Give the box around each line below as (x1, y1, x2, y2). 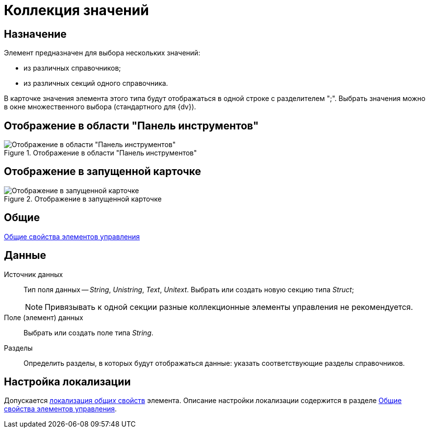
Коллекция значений (4, 2, 149, 19)
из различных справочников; (24, 64, 121, 73)
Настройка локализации (4, 375, 131, 388)
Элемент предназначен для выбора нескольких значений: (4, 49, 201, 57)
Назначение (4, 27, 67, 40)
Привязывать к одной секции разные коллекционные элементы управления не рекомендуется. (45, 302, 413, 312)
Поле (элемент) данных (4, 313, 83, 322)
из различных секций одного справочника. (24, 79, 168, 88)
